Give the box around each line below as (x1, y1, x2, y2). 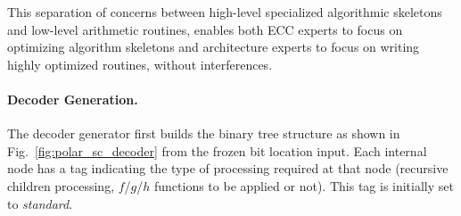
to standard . (7, 194, 73, 212)
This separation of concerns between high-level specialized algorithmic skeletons (7, 3, 442, 21)
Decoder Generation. (7, 89, 138, 108)
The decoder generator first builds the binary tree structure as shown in (7, 124, 400, 143)
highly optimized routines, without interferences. (7, 54, 273, 73)
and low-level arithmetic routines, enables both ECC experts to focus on (7, 20, 403, 38)
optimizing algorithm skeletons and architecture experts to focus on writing (7, 37, 420, 56)
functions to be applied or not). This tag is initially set (153, 176, 454, 195)
